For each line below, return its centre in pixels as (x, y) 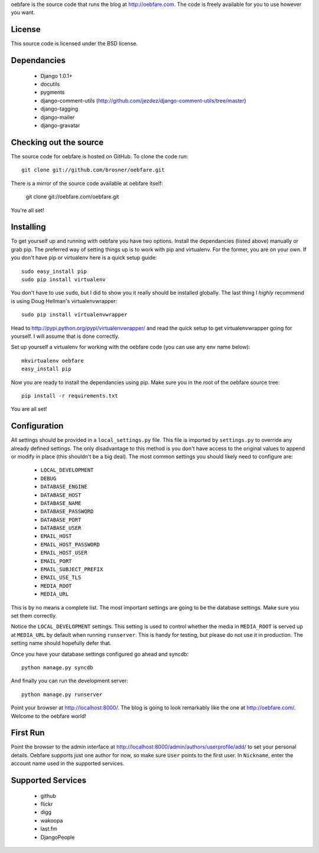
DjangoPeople (58, 837)
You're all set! (27, 210)
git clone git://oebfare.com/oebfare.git (72, 197)
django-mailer (58, 117)
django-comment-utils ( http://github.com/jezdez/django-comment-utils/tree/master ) (143, 100)
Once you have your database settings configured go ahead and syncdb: (100, 654)
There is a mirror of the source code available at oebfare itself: (87, 183)
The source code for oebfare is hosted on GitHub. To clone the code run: (100, 156)
